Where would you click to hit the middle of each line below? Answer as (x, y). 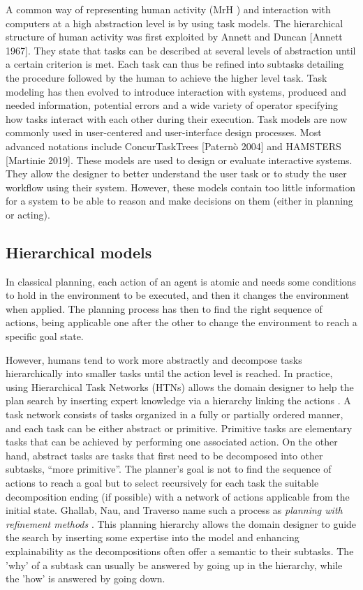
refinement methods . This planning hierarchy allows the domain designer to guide (181, 523)
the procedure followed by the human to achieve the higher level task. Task (166, 77)
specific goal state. (45, 336)
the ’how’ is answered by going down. (86, 578)
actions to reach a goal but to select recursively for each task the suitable (162, 483)
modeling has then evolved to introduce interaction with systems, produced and (176, 91)
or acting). (28, 214)
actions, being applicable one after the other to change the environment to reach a (181, 322)
